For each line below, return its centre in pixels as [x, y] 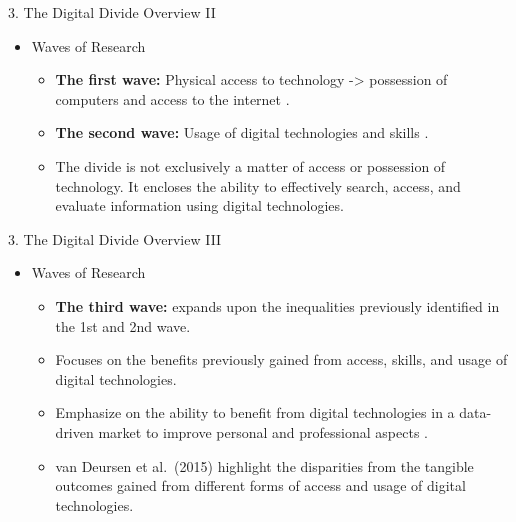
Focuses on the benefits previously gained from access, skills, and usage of [281, 359]
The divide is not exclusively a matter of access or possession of [250, 165]
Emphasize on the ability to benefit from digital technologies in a [255, 412]
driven [74, 431]
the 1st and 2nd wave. [123, 325]
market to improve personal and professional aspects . [263, 431]
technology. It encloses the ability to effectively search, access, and [258, 185]
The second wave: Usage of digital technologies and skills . [242, 132]
